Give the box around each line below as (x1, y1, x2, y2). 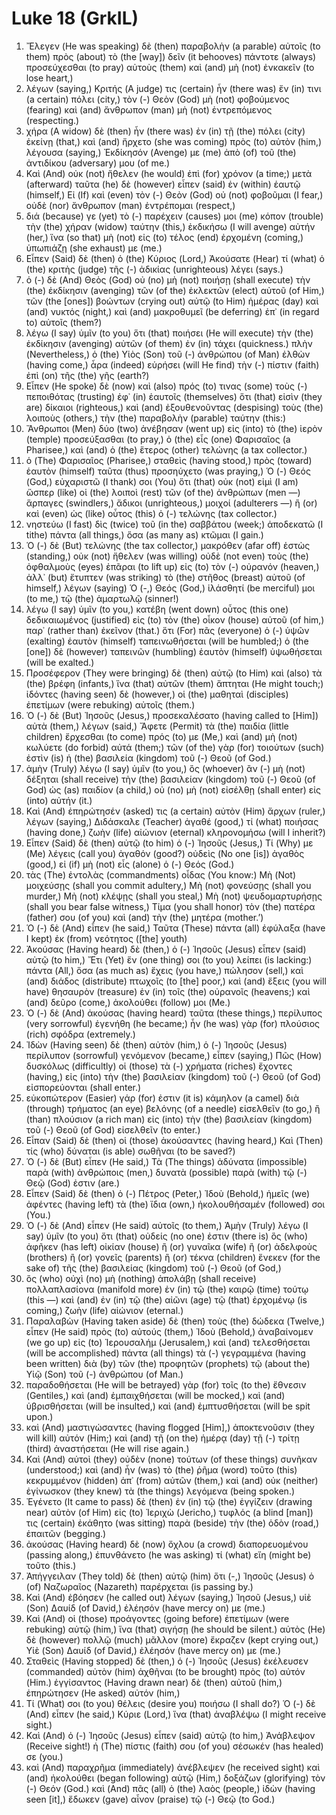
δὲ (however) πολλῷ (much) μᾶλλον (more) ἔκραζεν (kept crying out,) (25, 1633, 319, 1646)
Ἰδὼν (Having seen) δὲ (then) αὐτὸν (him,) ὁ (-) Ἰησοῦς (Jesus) (25, 1038, 288, 1051)
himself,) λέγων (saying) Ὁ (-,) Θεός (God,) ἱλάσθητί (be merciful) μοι (25, 582, 316, 594)
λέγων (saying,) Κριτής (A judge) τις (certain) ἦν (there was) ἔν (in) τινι (25, 82, 322, 94)
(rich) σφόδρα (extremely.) (25, 1028, 136, 1040)
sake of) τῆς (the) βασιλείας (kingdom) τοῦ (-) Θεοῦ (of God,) (25, 1262, 282, 1274)
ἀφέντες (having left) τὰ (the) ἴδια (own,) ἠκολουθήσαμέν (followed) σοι (25, 1198, 326, 1210)
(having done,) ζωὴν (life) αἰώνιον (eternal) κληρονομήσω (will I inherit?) (25, 826, 326, 838)
